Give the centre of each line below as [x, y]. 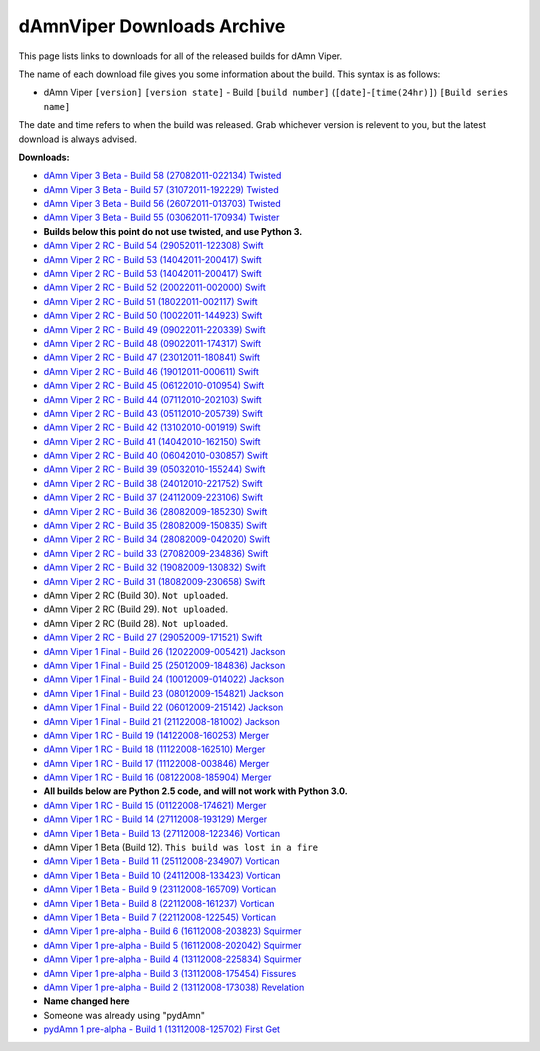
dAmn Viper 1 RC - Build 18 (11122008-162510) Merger [154, 749]
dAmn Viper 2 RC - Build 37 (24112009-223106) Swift [153, 497]
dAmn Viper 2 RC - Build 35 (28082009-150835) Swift [155, 526]
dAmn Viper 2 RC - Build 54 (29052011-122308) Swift [153, 246]
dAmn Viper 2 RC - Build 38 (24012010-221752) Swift [153, 483]
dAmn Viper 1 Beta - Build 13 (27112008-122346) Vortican [161, 833]
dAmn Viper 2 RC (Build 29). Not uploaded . [136, 609]
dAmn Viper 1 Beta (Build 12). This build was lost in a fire [181, 847]
